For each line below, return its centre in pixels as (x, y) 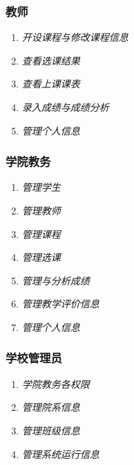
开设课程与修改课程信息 (75, 37)
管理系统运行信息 (60, 454)
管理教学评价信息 (60, 304)
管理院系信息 (51, 407)
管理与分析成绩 (56, 280)
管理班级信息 (51, 430)
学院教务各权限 (56, 383)
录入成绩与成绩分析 (65, 107)
